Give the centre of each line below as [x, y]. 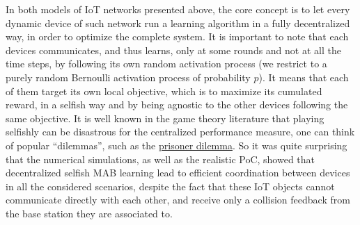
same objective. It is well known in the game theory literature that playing [165, 118]
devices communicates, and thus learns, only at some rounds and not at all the [173, 50]
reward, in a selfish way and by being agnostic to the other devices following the [177, 105]
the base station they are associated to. [89, 213]
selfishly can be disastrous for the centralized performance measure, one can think [180, 132]
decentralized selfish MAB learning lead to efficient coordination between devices [178, 173]
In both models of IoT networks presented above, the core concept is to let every [178, 9]
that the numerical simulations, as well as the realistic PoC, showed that [161, 159]
